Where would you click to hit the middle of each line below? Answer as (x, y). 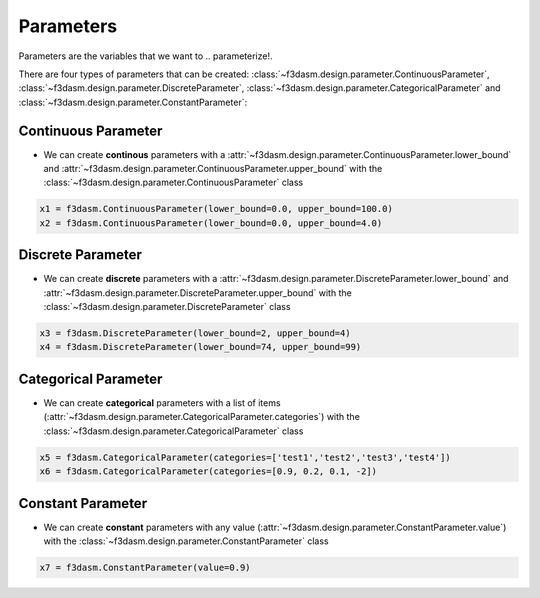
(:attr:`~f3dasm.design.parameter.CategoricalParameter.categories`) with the (201, 417)
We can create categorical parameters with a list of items (162, 402)
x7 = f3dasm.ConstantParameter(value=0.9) (145, 567)
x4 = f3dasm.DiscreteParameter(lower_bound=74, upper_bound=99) (200, 347)
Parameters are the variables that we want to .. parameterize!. (145, 56)
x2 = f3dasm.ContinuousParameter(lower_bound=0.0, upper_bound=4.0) (211, 223)
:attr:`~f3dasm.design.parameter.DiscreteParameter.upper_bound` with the (197, 292)
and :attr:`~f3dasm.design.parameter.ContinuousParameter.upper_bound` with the (213, 169)
